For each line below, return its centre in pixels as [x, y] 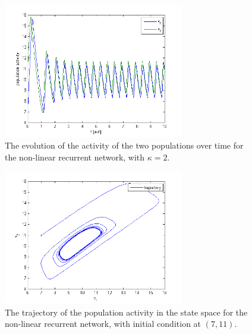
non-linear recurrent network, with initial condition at [103, 324]
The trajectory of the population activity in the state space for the [126, 312]
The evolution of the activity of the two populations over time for [124, 145]
